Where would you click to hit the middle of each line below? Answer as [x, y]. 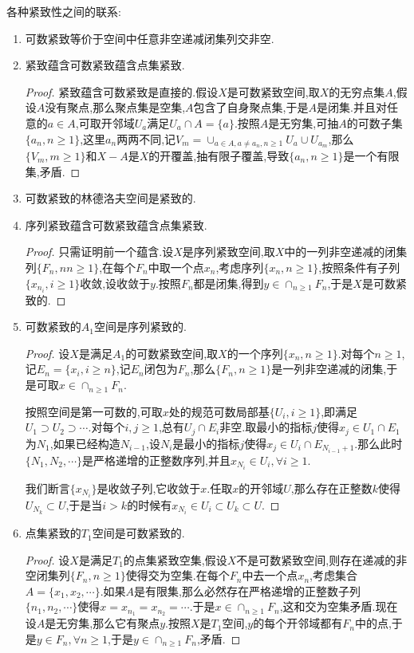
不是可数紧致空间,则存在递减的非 [322, 559]
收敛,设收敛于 [115, 283]
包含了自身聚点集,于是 [251, 107]
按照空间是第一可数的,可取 [94, 411]
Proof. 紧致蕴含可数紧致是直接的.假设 [122, 91]
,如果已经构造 [85, 443]
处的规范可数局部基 [219, 411]
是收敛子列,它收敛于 [149, 488]
